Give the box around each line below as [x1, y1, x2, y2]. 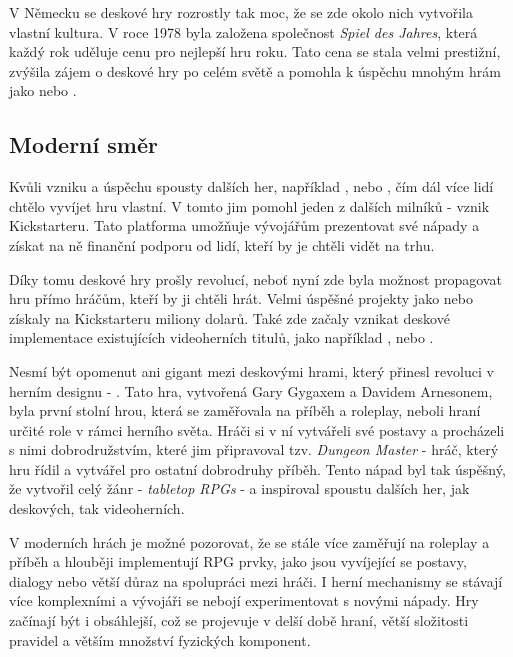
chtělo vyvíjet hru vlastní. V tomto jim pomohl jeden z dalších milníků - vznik [9, 195, 490, 216]
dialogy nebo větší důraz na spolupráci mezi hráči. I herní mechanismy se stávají [9, 570, 503, 591]
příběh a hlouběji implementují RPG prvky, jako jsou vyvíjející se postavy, [9, 551, 467, 572]
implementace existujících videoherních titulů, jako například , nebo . [9, 327, 434, 348]
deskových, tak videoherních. [9, 498, 185, 519]
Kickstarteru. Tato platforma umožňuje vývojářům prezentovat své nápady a [9, 215, 480, 236]
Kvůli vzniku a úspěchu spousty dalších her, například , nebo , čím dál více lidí [9, 176, 494, 197]
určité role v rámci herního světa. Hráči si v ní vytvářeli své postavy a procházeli [9, 419, 505, 440]
